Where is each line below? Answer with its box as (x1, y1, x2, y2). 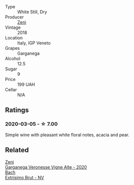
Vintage (5, 24, 21, 30)
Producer (5, 14, 24, 20)
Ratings (5, 106, 29, 114)
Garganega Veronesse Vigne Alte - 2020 (5, 164, 87, 170)
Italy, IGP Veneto (17, 40, 51, 46)
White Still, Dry (17, 9, 47, 15)
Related (5, 146, 29, 154)
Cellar (5, 87, 17, 92)
